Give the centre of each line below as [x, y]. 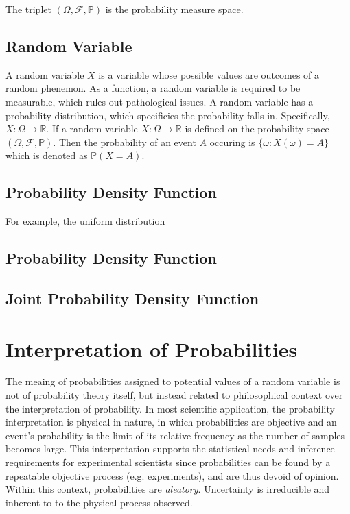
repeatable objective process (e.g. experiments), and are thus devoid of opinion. [172, 475]
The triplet [28, 9]
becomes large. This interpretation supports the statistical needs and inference [170, 449]
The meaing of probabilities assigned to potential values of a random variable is [173, 381]
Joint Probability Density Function [132, 298]
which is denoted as [47, 155]
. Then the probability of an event [125, 142]
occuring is [232, 142]
